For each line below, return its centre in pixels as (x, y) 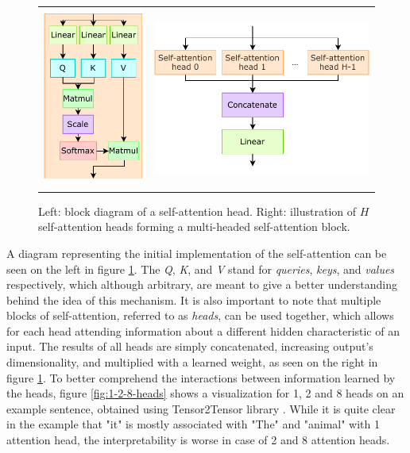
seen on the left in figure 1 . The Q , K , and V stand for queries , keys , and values (201, 269)
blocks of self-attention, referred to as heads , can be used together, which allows (200, 315)
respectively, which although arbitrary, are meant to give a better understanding (202, 284)
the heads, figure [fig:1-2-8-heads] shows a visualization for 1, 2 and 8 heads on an (205, 393)
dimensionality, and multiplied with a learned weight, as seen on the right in (192, 362)
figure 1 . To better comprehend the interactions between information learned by (201, 377)
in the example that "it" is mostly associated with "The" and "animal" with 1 (193, 424)
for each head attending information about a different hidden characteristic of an (203, 330)
